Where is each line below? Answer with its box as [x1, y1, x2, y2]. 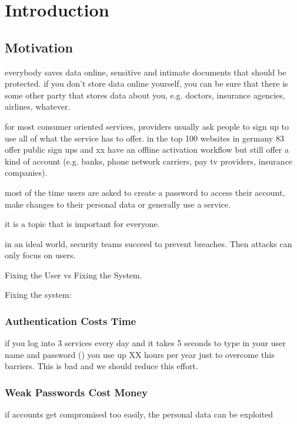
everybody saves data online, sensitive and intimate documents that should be [5, 65, 286, 78]
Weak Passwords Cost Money [5, 385, 148, 399]
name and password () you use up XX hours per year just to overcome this [5, 348, 275, 360]
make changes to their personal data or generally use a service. [5, 198, 231, 210]
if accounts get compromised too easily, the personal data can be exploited [5, 408, 273, 420]
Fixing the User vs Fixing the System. [5, 268, 142, 281]
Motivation [5, 38, 73, 56]
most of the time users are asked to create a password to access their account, [5, 186, 285, 198]
